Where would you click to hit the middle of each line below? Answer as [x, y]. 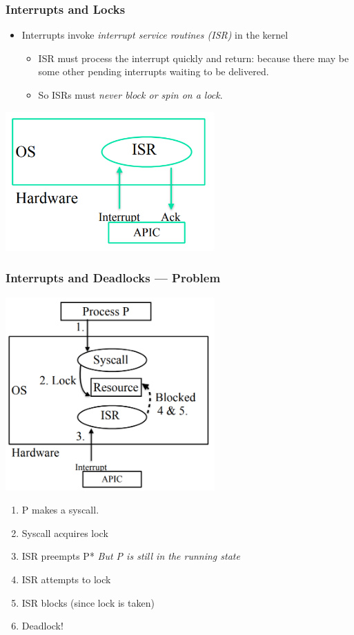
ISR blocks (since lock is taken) [88, 602]
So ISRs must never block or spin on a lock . [130, 95]
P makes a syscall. [60, 510]
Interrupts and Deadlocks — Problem [113, 278]
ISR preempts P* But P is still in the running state [131, 556]
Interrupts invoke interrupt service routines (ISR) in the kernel [155, 35]
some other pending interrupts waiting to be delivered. [154, 71]
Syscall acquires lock [65, 533]
